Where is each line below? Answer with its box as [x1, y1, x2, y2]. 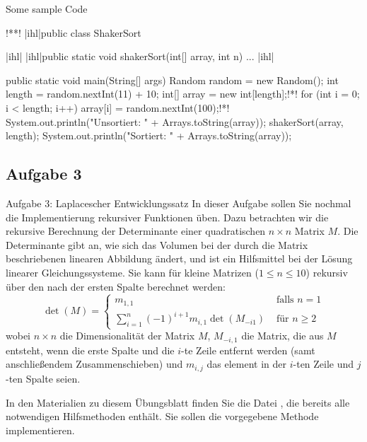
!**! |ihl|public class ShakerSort [6, 25, 141, 40]
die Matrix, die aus [241, 328, 324, 343]
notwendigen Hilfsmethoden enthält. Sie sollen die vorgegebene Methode [6, 409, 319, 424]
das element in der [206, 356, 287, 371]
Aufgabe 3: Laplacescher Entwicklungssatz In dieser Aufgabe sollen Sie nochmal [6, 195, 351, 210]
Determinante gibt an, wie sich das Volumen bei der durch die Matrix [6, 237, 308, 252]
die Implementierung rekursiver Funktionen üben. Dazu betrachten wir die [6, 209, 329, 224]
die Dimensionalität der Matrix [59, 328, 195, 343]
